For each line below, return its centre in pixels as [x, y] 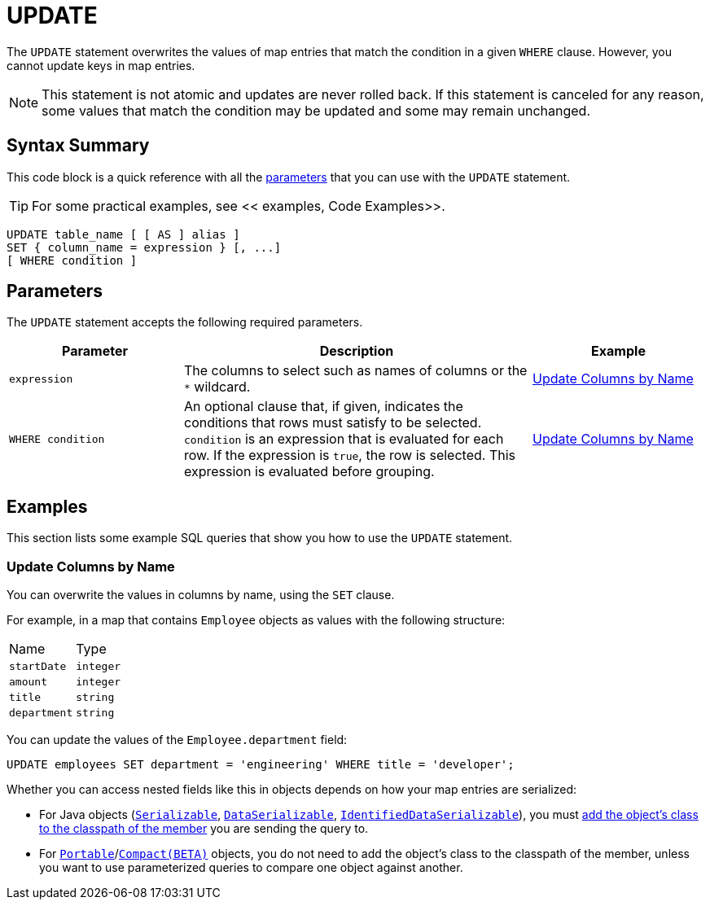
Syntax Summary [78, 146]
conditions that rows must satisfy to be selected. [333, 423]
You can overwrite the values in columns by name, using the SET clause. [201, 595]
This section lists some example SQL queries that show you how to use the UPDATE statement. [260, 538]
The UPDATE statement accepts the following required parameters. [185, 322]
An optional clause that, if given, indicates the [324, 407]
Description [357, 351]
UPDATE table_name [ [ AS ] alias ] [123, 234]
